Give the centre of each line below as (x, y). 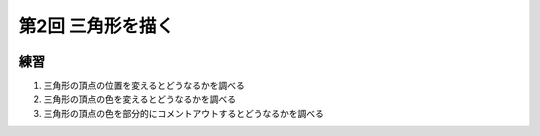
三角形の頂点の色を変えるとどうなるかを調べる (140, 99)
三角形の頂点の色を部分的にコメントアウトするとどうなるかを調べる (183, 113)
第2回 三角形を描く (96, 26)
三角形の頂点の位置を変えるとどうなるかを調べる (144, 86)
